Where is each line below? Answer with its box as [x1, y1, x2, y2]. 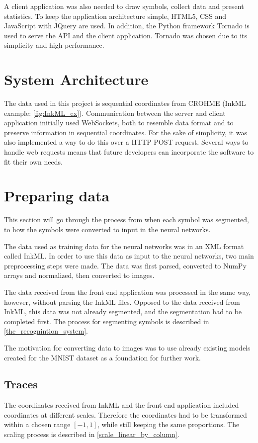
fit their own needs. [4, 156, 63, 167]
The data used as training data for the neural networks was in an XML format [4, 241, 244, 251]
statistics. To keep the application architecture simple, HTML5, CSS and [4, 10, 227, 21]
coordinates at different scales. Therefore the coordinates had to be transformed [4, 409, 247, 420]
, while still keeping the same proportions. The [97, 419, 240, 430]
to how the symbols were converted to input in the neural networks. [4, 224, 211, 234]
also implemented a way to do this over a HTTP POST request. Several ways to [4, 137, 249, 147]
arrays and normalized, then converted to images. [4, 270, 155, 280]
